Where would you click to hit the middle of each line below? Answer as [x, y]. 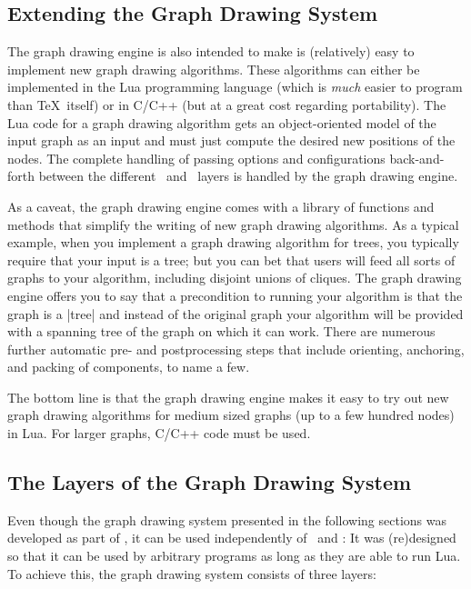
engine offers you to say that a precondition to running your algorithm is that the [235, 295]
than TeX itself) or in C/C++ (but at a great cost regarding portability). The [227, 104]
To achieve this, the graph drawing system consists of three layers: [192, 573]
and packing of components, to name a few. [129, 367]
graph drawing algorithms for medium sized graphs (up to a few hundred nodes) [231, 415]
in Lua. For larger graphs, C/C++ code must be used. [159, 433]
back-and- [417, 158]
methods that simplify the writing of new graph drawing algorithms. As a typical [233, 224]
